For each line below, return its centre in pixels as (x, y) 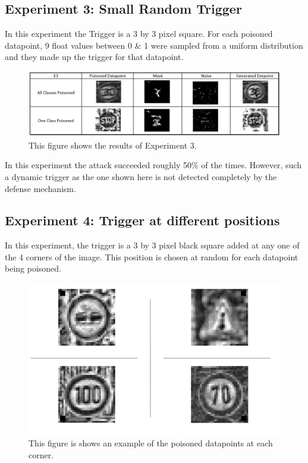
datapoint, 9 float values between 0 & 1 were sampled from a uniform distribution (154, 45)
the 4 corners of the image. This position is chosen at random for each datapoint (152, 256)
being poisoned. (33, 268)
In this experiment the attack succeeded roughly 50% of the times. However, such (153, 165)
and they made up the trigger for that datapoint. (94, 57)
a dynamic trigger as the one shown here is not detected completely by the (141, 176)
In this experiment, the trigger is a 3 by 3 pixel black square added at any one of (152, 245)
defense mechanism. (40, 188)
